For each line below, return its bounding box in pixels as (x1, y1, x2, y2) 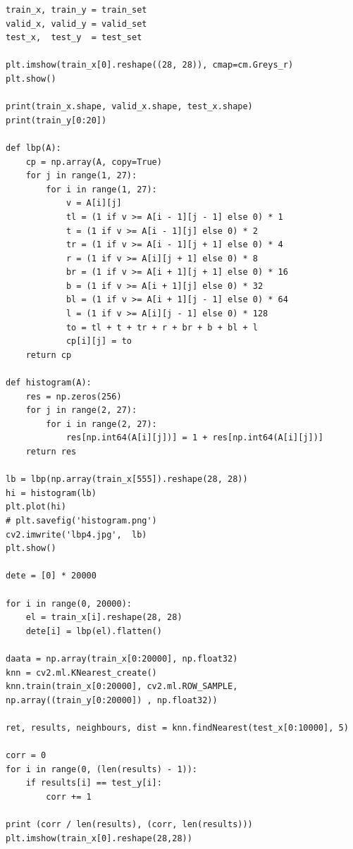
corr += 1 (46, 791, 92, 802)
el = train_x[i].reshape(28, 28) (25, 612, 182, 623)
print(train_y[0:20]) (6, 115, 107, 125)
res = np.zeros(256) (25, 391, 122, 402)
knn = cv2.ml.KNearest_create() (6, 667, 157, 678)
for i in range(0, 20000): (6, 598, 132, 609)
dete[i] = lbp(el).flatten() (25, 626, 162, 636)
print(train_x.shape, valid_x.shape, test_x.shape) (6, 101, 253, 112)
